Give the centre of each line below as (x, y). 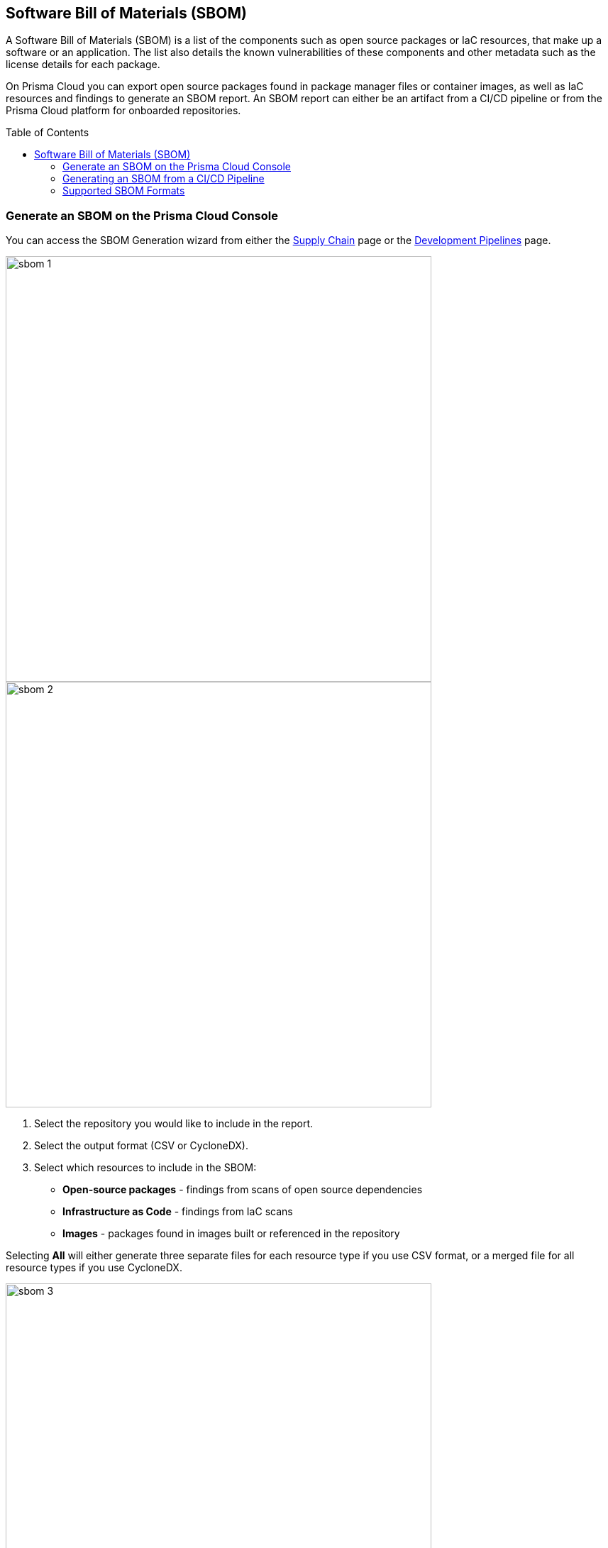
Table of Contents (48, 133)
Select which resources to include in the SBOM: (145, 1168)
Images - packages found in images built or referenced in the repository (231, 1234)
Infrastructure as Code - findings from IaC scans (178, 1212)
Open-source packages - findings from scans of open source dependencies (243, 1190)
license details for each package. (83, 65)
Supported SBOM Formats (124, 191)
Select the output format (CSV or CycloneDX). (141, 1146)
